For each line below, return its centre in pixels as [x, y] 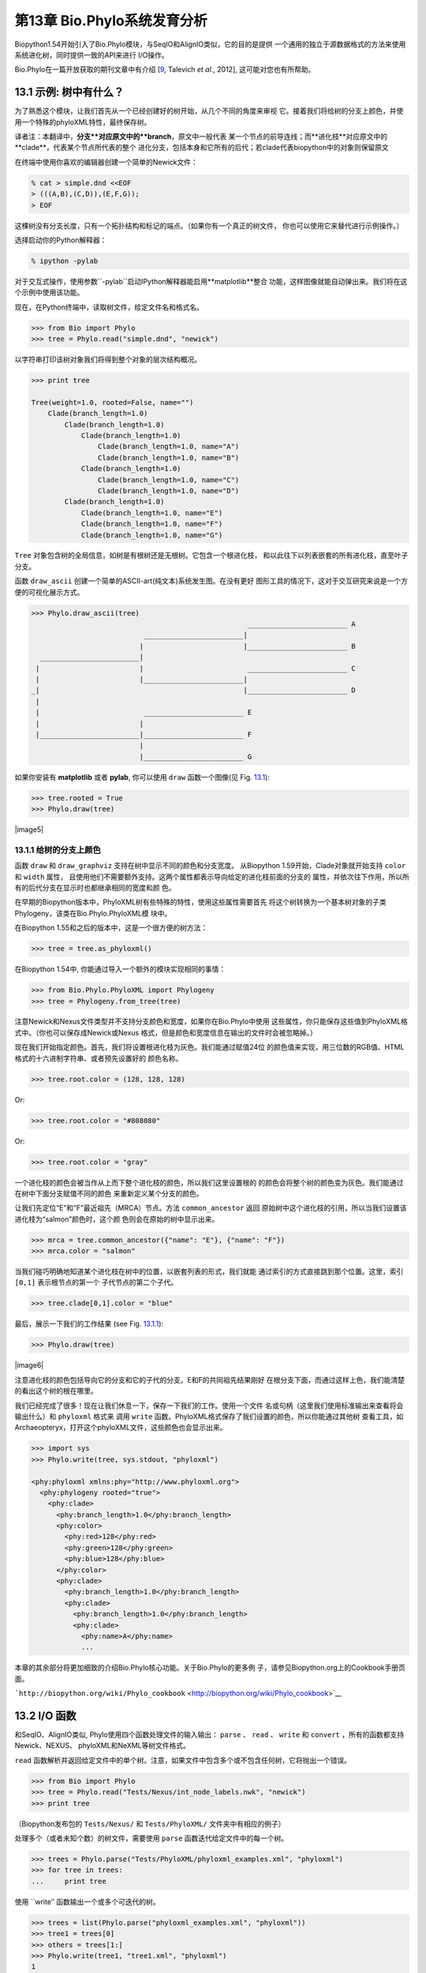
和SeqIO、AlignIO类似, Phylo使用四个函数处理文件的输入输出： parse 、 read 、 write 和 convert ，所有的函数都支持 [209, 1735]
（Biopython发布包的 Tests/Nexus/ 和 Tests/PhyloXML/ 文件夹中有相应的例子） [150, 1824]
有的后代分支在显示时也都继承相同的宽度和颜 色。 [95, 887]
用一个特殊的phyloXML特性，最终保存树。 [83, 122]
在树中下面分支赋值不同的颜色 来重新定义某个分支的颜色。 [109, 1193]
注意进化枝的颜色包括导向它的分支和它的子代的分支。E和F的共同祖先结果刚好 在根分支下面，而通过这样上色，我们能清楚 [210, 1380]
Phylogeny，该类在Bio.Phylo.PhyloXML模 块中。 [93, 913]
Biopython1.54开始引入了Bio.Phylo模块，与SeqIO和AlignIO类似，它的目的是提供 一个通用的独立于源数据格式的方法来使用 [210, 44]
